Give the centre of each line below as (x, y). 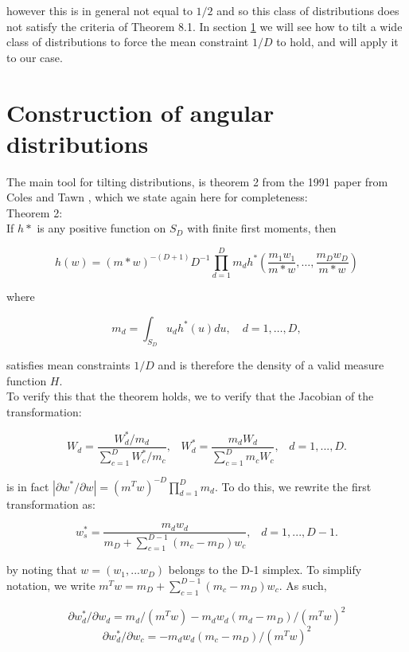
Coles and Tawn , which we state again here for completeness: (157, 197)
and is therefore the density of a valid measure (271, 364)
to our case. (35, 57)
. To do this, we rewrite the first (293, 486)
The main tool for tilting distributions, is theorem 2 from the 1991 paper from (197, 181)
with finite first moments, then (262, 228)
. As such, (303, 585)
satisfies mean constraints (68, 364)
